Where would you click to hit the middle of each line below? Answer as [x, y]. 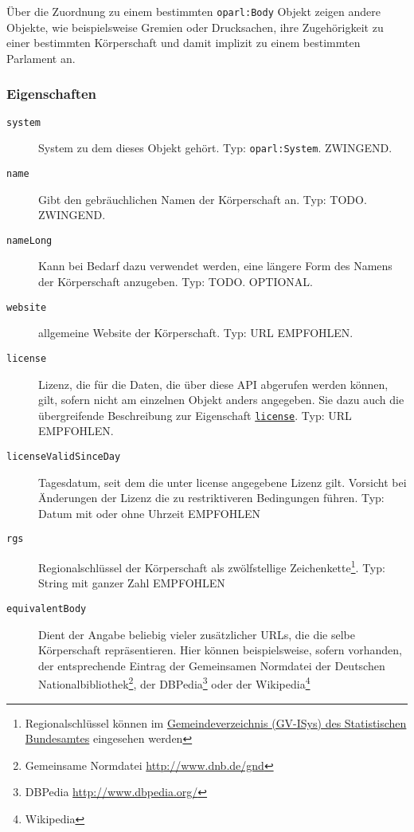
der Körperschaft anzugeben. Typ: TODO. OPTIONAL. [176, 282]
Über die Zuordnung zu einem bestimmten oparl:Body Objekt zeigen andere [194, 11]
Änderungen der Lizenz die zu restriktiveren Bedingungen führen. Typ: [211, 498]
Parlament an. [41, 58]
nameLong [29, 240]
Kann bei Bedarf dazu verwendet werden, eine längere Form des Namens [215, 266]
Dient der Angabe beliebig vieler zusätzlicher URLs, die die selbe [197, 634]
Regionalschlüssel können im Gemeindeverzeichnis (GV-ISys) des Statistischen [216, 722]
